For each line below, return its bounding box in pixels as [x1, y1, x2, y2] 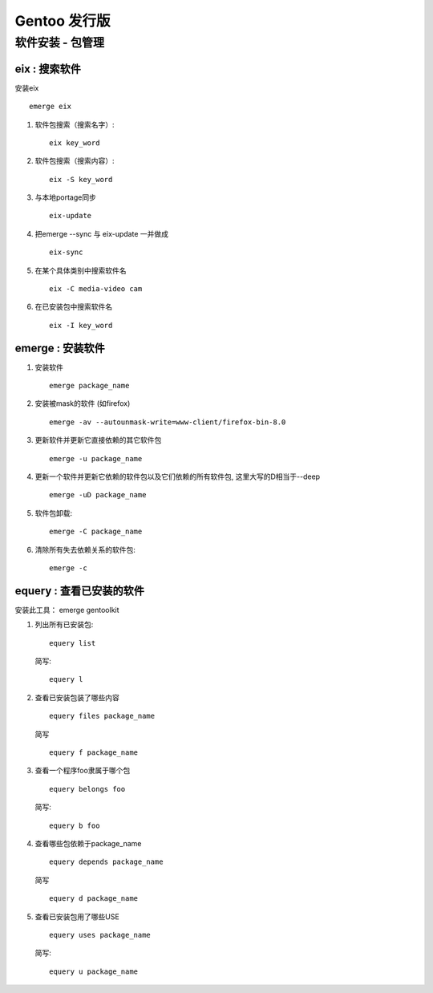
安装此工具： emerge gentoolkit [14, 605, 119, 614]
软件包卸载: [34, 508, 73, 517]
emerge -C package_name [49, 527, 143, 537]
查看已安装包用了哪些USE [34, 911, 119, 922]
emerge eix [29, 102, 72, 111]
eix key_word [49, 138, 100, 148]
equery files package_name [49, 711, 156, 721]
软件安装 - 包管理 [14, 35, 104, 50]
